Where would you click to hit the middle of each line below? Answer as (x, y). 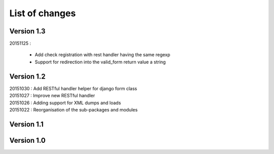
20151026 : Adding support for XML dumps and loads (65, 103)
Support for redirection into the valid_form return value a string (100, 62)
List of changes (43, 13)
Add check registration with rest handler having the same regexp (102, 55)
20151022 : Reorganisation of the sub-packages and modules (74, 109)
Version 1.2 (27, 76)
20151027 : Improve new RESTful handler (52, 96)
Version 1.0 (27, 140)
